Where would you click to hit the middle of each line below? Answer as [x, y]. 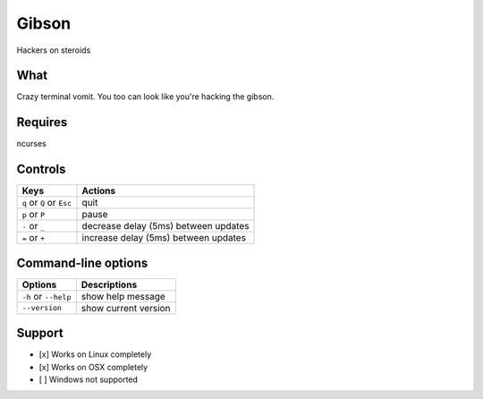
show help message [123, 296]
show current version [126, 308]
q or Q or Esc [47, 203]
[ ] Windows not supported [89, 379]
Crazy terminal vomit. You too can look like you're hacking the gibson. [145, 97]
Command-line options [82, 263]
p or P [34, 215]
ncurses [31, 144]
